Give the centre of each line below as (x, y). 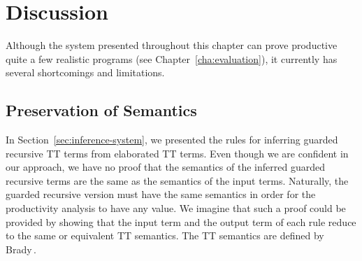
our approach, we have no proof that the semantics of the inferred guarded (165, 167)
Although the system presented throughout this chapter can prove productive (172, 45)
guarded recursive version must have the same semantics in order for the (161, 194)
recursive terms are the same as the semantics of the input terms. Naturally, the (177, 180)
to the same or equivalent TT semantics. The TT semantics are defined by (165, 235)
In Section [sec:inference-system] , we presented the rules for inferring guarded (172, 140)
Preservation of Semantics (101, 110)
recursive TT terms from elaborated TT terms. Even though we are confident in (177, 153)
